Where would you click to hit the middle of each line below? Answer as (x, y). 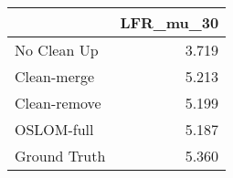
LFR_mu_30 (169, 22)
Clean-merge (55, 76)
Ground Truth (60, 156)
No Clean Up (57, 50)
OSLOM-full (54, 129)
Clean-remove (58, 103)
